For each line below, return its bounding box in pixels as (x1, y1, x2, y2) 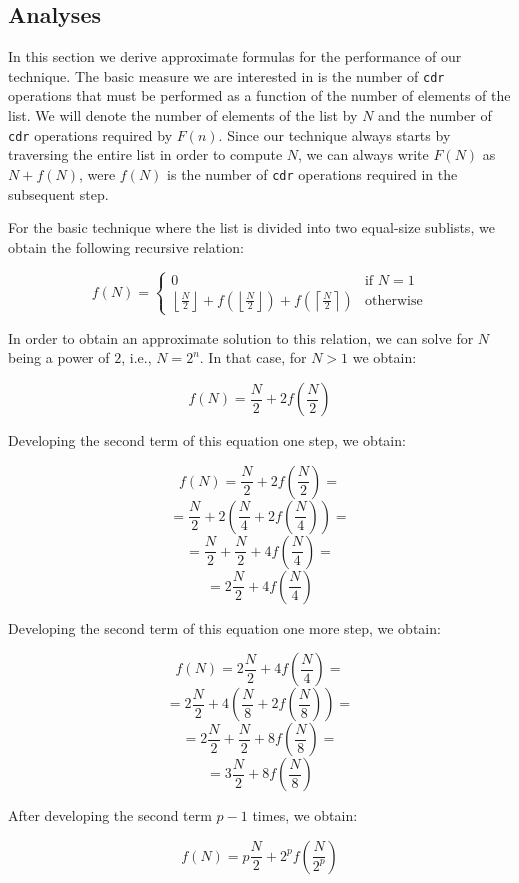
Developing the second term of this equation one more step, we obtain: (8, 617, 441, 638)
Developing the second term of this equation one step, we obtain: (8, 430, 406, 451)
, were (78, 163, 116, 184)
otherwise (364, 293, 423, 308)
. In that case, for (199, 347, 307, 368)
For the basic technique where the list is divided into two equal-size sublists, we (8, 217, 495, 238)
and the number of (378, 105, 492, 126)
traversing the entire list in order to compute (8, 144, 283, 165)
